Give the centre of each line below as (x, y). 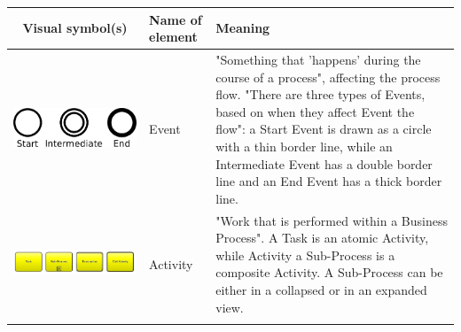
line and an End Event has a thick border (329, 181)
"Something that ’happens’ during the (318, 59)
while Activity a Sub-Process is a (305, 255)
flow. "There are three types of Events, (320, 94)
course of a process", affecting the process (328, 77)
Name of (176, 19)
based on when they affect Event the (315, 111)
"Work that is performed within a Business (332, 220)
